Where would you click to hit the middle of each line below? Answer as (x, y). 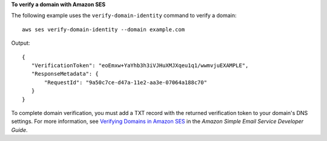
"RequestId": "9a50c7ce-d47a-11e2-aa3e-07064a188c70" (126, 82)
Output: (21, 43)
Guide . (19, 130)
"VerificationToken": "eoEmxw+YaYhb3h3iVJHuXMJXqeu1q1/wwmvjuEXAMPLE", (140, 65)
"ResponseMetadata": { (65, 74)
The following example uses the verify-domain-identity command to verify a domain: (124, 16)
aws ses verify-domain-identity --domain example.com (103, 29)
